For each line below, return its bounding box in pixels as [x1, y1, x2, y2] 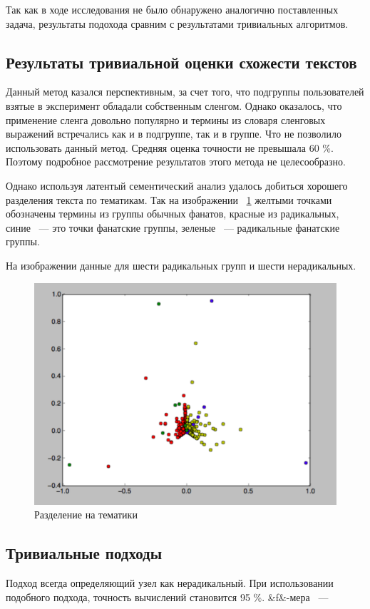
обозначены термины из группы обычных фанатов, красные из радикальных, [6, 206, 339, 221]
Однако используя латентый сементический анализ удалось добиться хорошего [6, 178, 348, 193]
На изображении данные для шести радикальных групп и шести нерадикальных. [6, 257, 356, 272]
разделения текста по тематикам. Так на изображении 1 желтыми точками [6, 192, 332, 207]
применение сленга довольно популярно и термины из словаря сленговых [6, 112, 326, 127]
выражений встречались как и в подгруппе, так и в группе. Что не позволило [6, 126, 341, 141]
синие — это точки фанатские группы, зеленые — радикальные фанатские [6, 220, 340, 235]
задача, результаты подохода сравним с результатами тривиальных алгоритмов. [6, 16, 349, 31]
